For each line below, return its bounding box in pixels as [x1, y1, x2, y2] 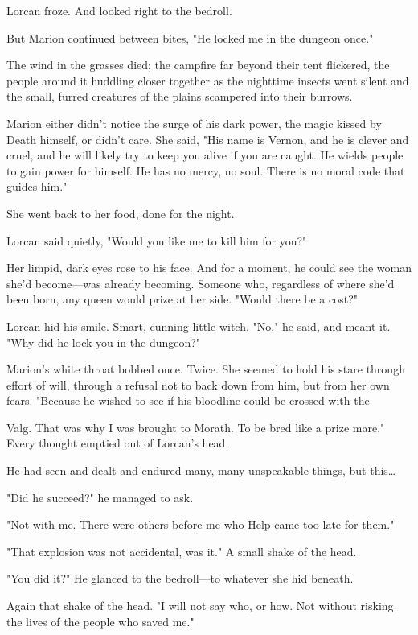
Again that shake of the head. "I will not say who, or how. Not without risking [6, 597, 394, 614]
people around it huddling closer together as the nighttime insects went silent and [6, 72, 409, 89]
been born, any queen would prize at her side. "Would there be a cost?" [6, 291, 359, 307]
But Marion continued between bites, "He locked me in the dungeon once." [6, 29, 374, 46]
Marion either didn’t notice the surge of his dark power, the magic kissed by [6, 114, 382, 131]
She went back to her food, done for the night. [6, 204, 235, 221]
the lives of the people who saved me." [6, 612, 195, 629]
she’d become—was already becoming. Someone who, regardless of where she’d [6, 274, 395, 291]
